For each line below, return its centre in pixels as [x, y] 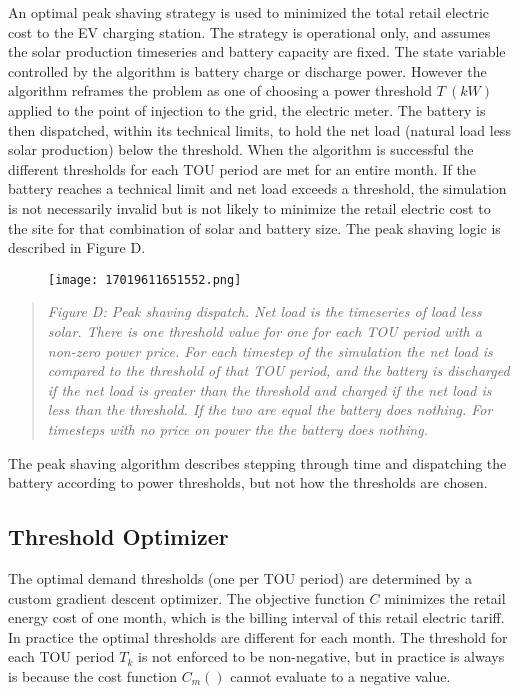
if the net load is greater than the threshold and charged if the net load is [269, 389]
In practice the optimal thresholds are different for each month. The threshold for [258, 636]
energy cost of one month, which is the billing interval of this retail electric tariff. [256, 617]
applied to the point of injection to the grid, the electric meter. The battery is [247, 109]
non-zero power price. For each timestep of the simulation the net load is [270, 350]
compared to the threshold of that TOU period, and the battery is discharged [278, 370]
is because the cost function [92, 675]
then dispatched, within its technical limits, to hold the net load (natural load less [259, 129]
